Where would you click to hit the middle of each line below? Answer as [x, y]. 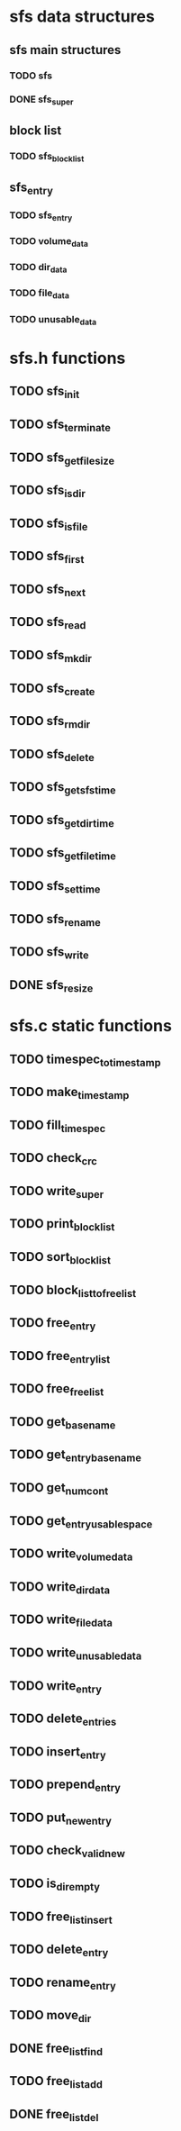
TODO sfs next [48, 590]
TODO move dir [50, 2017]
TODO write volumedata [71, 1555]
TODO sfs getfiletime [63, 854]
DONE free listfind [56, 2049]
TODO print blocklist [62, 1225]
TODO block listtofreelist [73, 1291]
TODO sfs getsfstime [63, 788]
